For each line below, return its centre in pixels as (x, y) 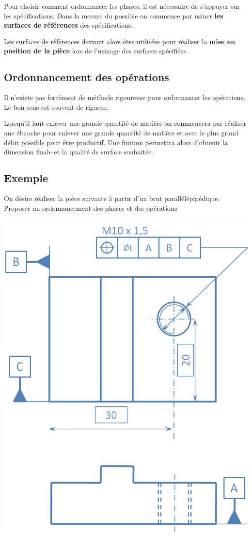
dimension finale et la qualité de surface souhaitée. (79, 152)
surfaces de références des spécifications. (69, 25)
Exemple (26, 178)
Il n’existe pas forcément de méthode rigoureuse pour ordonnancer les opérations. (125, 97)
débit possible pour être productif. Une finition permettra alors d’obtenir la (116, 142)
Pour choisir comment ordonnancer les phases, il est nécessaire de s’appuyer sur (122, 6)
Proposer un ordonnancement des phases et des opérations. (92, 208)
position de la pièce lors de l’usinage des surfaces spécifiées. (96, 51)
